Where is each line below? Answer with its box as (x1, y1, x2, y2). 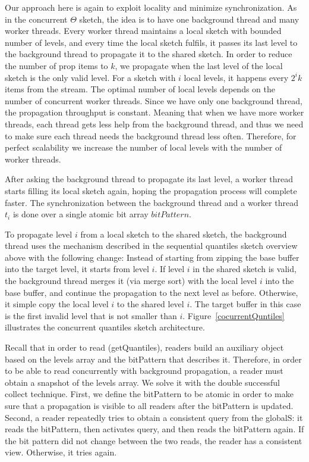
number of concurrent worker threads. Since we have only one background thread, (5, 94, 302, 107)
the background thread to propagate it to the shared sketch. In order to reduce (5, 48, 292, 60)
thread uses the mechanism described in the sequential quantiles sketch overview (5, 239, 298, 252)
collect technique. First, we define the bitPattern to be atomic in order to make (5, 388, 294, 400)
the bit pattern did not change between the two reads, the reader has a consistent (5, 434, 302, 447)
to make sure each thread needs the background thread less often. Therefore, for (5, 129, 297, 142)
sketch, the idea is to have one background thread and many (79, 13, 299, 25)
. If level (154, 263, 185, 275)
